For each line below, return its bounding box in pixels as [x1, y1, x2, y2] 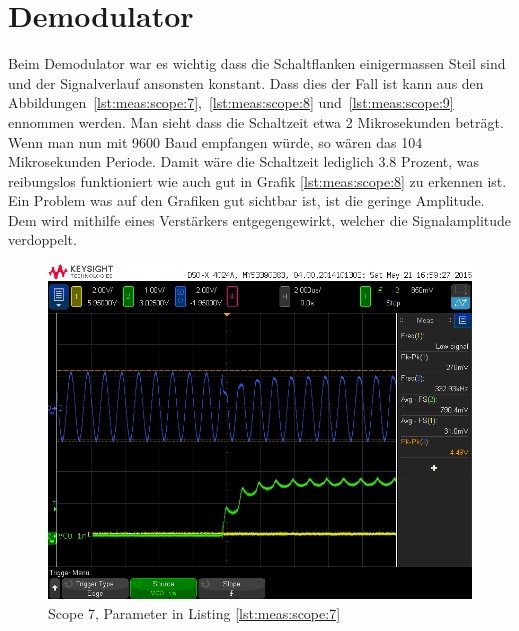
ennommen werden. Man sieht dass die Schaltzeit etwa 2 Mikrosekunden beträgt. [8, 111, 504, 132]
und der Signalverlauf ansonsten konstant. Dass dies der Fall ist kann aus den [8, 72, 484, 93]
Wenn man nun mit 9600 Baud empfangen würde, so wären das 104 [8, 131, 423, 152]
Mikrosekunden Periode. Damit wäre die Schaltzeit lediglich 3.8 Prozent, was [8, 151, 480, 172]
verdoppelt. [8, 229, 77, 250]
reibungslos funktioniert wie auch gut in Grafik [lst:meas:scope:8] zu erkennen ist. [8, 170, 507, 191]
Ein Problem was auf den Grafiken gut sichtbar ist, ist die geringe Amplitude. [8, 190, 485, 211]
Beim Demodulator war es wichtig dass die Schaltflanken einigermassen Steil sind [8, 53, 506, 74]
